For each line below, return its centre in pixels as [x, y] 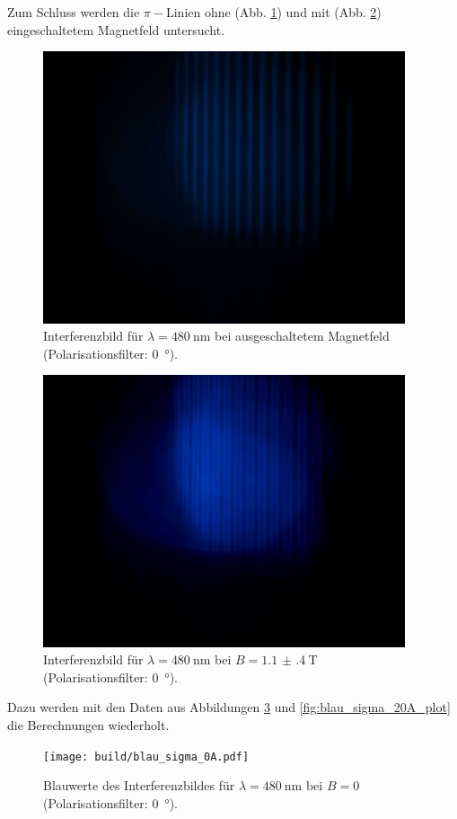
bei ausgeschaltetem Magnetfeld [302, 336]
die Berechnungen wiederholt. [88, 725]
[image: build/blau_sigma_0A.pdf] [146, 757]
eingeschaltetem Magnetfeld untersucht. [116, 29]
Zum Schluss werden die [74, 12]
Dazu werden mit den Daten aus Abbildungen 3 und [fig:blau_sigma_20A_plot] [229, 707]
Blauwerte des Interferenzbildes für [139, 785]
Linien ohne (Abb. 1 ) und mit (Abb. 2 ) [273, 12]
